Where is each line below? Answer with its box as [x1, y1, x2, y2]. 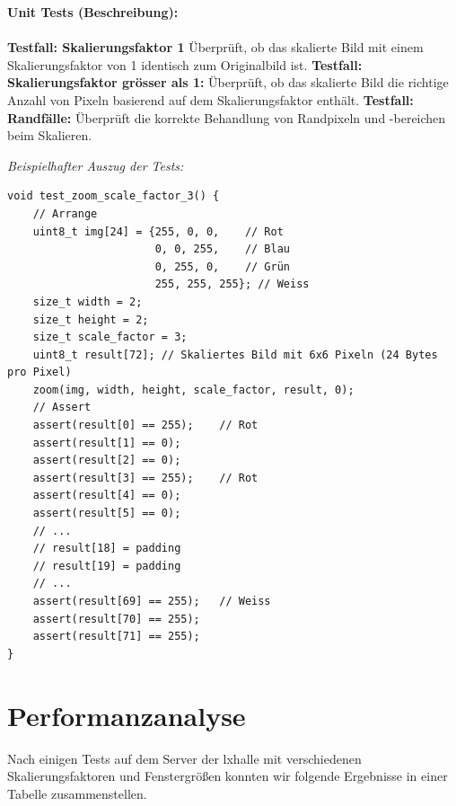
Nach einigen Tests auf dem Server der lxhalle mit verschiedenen [7, 748, 362, 767]
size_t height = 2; [32, 313, 149, 326]
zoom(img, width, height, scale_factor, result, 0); [32, 383, 355, 396]
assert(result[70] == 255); [32, 612, 200, 625]
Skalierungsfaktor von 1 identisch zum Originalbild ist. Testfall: [7, 55, 363, 74]
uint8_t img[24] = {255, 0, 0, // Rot [32, 225, 284, 238]
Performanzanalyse [7, 696, 246, 733]
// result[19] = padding [32, 559, 181, 572]
